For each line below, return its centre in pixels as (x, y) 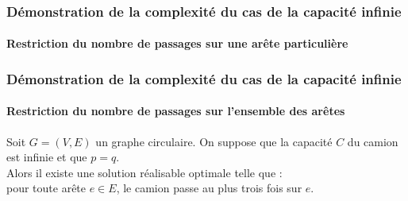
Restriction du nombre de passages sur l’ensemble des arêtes (176, 111)
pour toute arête (46, 188)
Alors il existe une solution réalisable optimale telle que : (144, 172)
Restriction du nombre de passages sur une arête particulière (177, 43)
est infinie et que (47, 157)
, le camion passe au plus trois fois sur (209, 188)
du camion (373, 141)
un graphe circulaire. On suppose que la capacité (214, 141)
